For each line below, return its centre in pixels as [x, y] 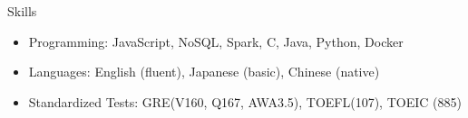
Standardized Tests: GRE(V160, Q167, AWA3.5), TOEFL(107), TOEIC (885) [245, 101]
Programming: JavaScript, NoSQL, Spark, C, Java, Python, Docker [216, 41]
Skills [22, 11]
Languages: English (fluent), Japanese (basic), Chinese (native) [204, 72]
